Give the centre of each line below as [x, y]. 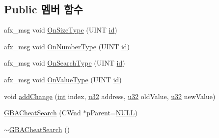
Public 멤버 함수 [43, 9]
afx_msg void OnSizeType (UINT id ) [61, 30]
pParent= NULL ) [112, 113]
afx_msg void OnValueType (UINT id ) [63, 79]
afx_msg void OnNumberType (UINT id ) [67, 46]
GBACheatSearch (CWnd [42, 113]
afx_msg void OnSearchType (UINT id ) [65, 63]
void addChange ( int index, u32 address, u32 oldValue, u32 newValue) [110, 96]
